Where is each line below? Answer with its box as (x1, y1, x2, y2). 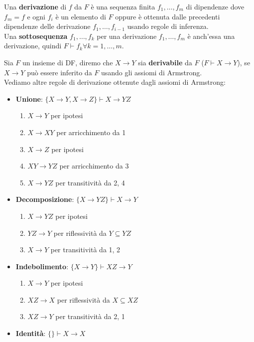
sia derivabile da (138, 57, 192, 67)
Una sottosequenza (4, 30, 68, 41)
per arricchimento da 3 (59, 161, 129, 171)
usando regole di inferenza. (127, 21, 209, 31)
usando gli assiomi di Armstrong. (101, 67, 202, 77)
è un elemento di (55, 11, 106, 21)
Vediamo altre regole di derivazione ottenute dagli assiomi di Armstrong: (4, 77, 226, 87)
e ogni (27, 11, 46, 21)
